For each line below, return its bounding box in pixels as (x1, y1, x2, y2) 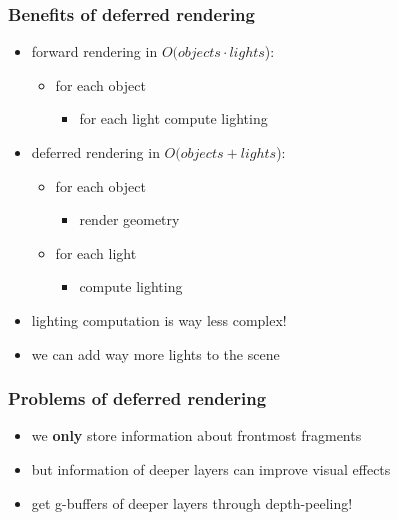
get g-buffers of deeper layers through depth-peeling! (31, 492, 353, 513)
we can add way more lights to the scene (31, 343, 280, 364)
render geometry (79, 209, 180, 230)
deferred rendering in (31, 142, 160, 162)
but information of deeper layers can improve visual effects (31, 458, 391, 479)
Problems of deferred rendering (8, 386, 267, 411)
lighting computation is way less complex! (31, 309, 287, 330)
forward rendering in (31, 41, 158, 62)
